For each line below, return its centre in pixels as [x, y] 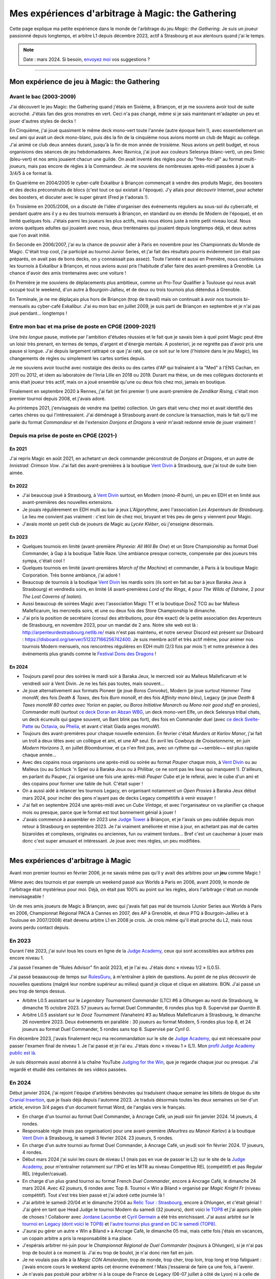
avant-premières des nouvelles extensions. [67, 502]
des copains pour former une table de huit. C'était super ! [83, 784]
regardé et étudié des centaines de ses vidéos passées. [68, 1069]
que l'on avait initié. [30, 235]
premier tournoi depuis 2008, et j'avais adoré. [57, 399]
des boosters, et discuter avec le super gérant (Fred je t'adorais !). [79, 197]
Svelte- [252, 719]
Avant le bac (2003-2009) [43, 96]
